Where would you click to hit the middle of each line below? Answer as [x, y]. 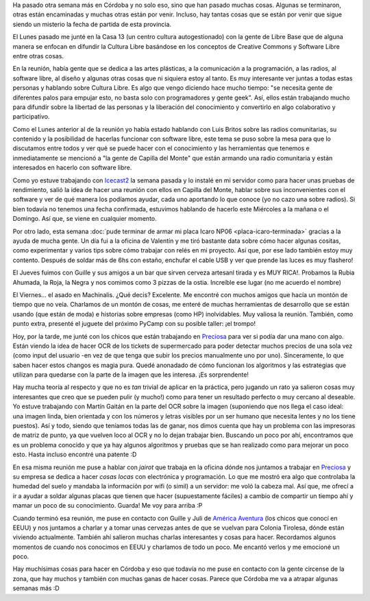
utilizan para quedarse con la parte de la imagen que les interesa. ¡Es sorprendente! [131, 375]
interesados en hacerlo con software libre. [72, 167]
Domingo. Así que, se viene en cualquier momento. [85, 219]
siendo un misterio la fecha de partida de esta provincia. [92, 24]
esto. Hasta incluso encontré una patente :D [75, 455]
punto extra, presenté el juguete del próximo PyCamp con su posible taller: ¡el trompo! [134, 324]
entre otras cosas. [38, 56]
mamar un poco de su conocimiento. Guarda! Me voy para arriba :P [108, 506]
